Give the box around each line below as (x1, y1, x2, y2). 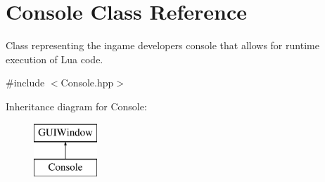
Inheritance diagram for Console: (6, 98, 147, 113)
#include (6, 75, 45, 90)
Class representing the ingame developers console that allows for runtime (6, 38, 319, 53)
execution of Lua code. (6, 51, 103, 66)
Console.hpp (60, 75, 114, 90)
